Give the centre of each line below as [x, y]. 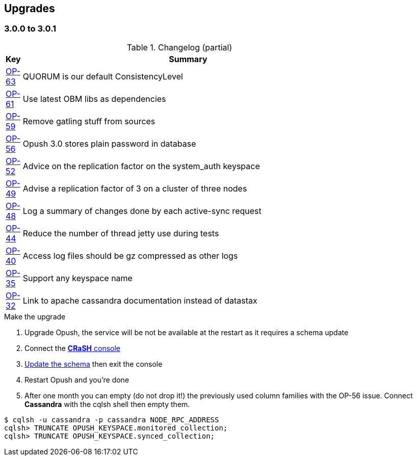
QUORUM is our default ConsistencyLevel [103, 76]
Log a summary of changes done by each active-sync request [142, 211]
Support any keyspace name [77, 278]
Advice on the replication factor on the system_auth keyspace [141, 166]
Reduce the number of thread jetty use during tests [121, 233]
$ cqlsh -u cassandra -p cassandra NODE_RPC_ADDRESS [112, 420]
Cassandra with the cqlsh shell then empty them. [107, 404]
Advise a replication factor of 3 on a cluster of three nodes [135, 188]
